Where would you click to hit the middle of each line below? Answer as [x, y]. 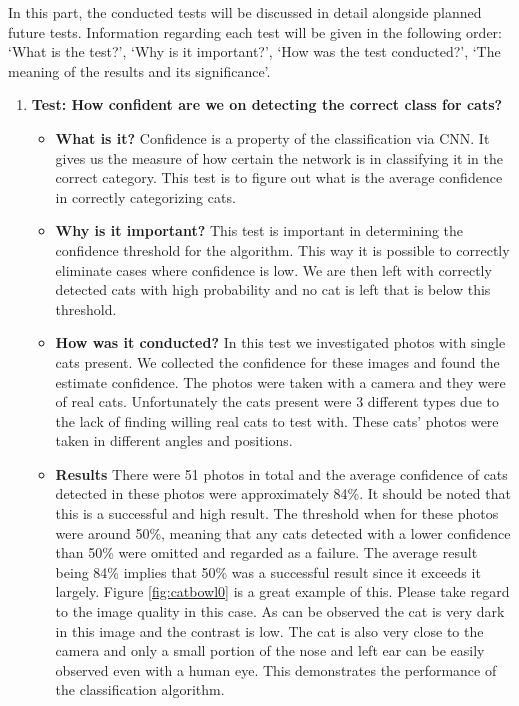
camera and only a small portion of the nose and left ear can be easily [270, 650]
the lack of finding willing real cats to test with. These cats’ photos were [277, 420]
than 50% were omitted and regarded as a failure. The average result [266, 552]
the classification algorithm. [140, 689]
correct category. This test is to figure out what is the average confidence [279, 177]
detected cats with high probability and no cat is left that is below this [273, 289]
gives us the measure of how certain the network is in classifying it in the [279, 157]
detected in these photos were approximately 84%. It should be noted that [283, 493]
